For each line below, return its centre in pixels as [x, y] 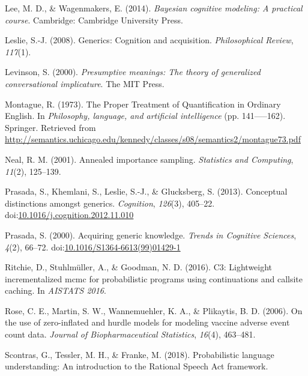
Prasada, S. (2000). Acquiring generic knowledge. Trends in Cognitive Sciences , [151, 235]
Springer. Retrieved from [50, 127]
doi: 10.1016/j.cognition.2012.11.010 [69, 215]
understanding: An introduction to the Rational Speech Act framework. [137, 366]
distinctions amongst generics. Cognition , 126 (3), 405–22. [110, 203]
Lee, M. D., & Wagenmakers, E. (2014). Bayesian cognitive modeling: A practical [154, 8]
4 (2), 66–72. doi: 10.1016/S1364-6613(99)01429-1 [93, 247]
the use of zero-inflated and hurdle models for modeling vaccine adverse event [147, 322]
